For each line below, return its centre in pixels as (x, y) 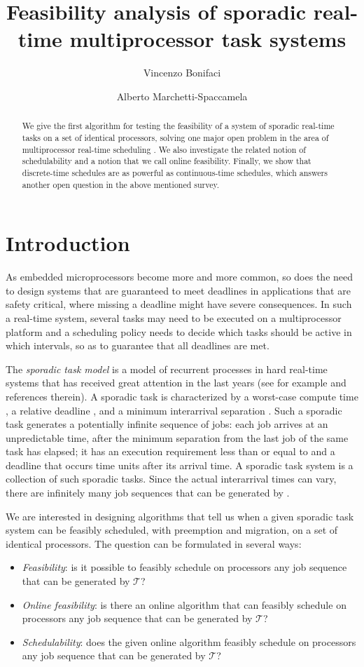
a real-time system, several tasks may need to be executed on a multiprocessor (174, 317)
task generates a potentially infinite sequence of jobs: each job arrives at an (167, 424)
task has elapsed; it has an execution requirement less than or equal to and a (170, 451)
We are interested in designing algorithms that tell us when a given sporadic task (180, 516)
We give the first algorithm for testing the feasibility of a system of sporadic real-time (178, 126)
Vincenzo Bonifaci (182, 73)
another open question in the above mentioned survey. (121, 184)
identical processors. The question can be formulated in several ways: (154, 543)
